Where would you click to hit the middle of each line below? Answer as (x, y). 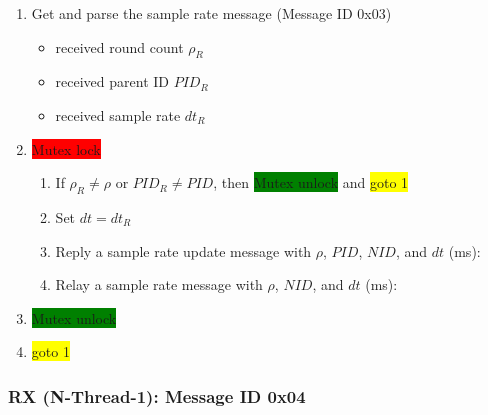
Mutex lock (66, 148)
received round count (119, 46)
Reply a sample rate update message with (183, 250)
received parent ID (112, 81)
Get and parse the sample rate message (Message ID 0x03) (211, 13)
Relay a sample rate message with (159, 284)
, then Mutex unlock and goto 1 (311, 182)
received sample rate (118, 114)
